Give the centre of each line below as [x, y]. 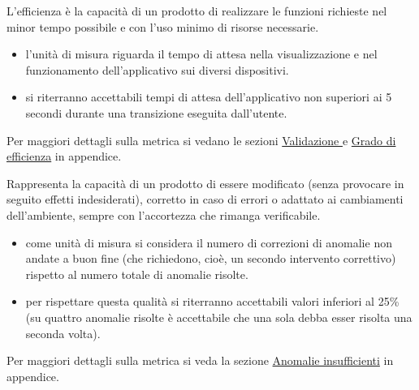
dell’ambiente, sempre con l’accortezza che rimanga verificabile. [164, 214]
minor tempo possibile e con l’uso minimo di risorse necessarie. [163, 26]
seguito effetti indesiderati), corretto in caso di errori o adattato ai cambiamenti [205, 199]
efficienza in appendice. [64, 156]
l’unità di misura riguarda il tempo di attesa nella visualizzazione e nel [201, 54]
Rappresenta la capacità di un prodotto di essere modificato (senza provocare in [205, 183]
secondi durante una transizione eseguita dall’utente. [156, 112]
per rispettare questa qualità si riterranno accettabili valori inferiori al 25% [212, 301]
